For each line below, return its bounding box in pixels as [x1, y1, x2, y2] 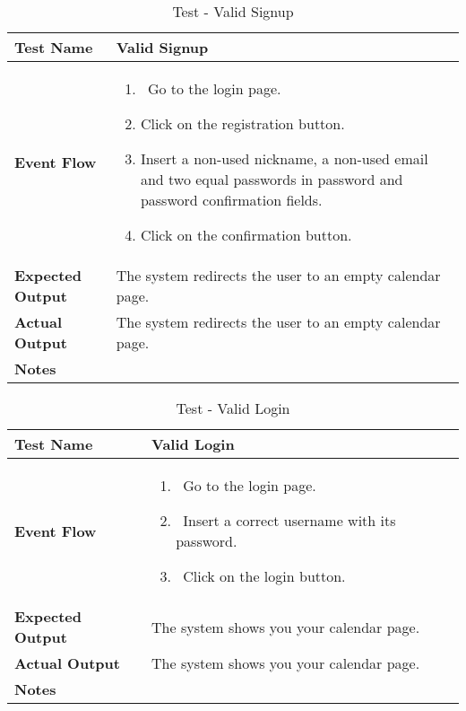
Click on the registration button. [140, 113, 345, 134]
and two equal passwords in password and [140, 169, 403, 189]
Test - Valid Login [176, 398, 290, 418]
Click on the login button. [183, 566, 346, 586]
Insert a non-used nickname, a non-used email [140, 148, 428, 169]
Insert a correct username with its [183, 510, 396, 531]
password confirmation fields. [140, 189, 323, 210]
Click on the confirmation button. [140, 224, 352, 245]
